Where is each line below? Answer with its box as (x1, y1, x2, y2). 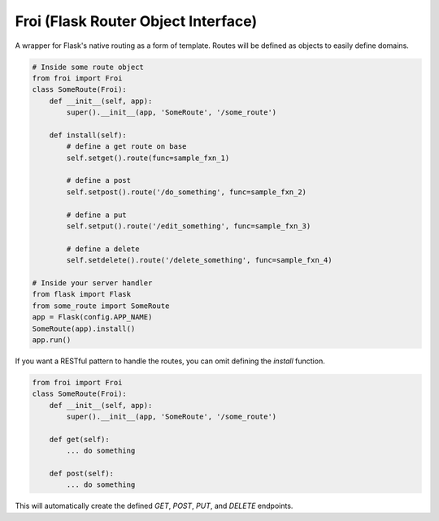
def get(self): (49, 435, 110, 444)
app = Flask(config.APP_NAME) (32, 313, 153, 322)
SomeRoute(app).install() (32, 323, 136, 333)
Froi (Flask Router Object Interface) (15, 12, 258, 30)
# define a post (66, 176, 132, 185)
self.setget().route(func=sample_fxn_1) (66, 153, 230, 163)
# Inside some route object (32, 62, 144, 72)
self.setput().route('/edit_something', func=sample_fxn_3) (66, 222, 311, 231)
